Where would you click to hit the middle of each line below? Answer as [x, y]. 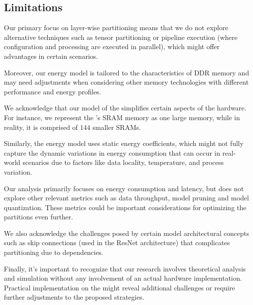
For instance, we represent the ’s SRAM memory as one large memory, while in [122, 117]
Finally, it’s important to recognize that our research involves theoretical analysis [125, 268]
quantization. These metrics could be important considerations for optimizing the [125, 207]
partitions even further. [39, 217]
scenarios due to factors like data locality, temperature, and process [123, 162]
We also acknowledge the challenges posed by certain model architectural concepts [126, 233]
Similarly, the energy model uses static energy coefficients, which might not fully [124, 143]
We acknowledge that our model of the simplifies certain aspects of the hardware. [125, 108]
